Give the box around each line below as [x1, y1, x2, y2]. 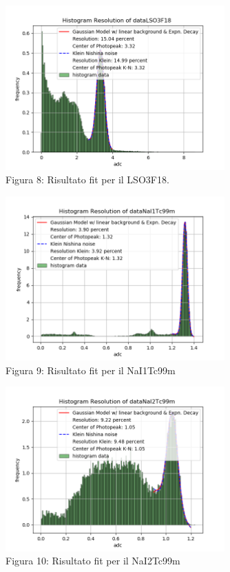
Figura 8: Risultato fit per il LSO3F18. [6, 172, 169, 187]
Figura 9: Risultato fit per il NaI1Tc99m [6, 362, 176, 377]
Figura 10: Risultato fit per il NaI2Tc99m [6, 553, 180, 568]
